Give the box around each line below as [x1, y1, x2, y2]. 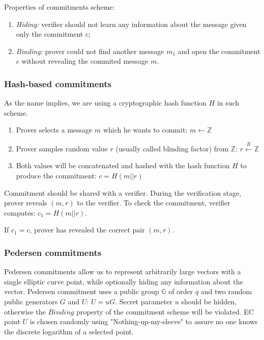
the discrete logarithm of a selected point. [4, 326, 134, 336]
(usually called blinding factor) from [115, 143, 229, 153]
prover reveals [4, 197, 47, 208]
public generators [4, 296, 58, 306]
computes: [4, 207, 36, 218]
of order [168, 286, 193, 297]
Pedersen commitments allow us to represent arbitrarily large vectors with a [4, 266, 241, 277]
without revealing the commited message [21, 56, 149, 66]
